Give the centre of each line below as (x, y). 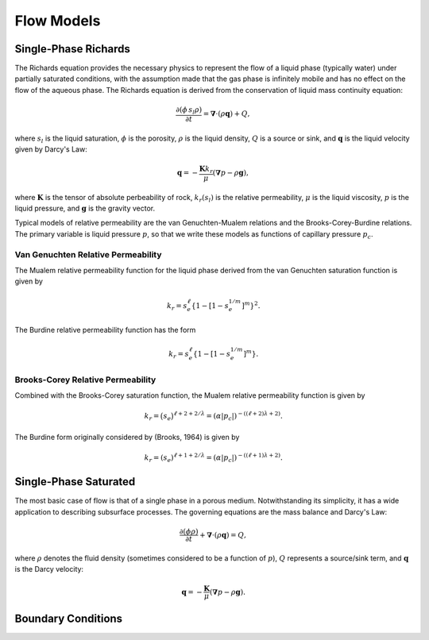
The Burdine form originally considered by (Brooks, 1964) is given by (127, 437)
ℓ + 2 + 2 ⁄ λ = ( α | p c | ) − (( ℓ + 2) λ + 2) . (228, 416)
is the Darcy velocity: (49, 569)
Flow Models (58, 21)
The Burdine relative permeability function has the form (105, 330)
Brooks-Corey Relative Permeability (85, 380)
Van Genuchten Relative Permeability (88, 254)
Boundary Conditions (69, 618)
